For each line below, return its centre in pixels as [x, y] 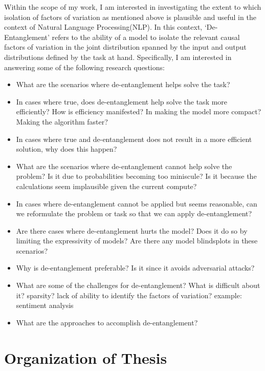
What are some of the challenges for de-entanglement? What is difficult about [138, 285]
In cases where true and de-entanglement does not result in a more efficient [134, 139]
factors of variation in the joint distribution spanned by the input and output [125, 47]
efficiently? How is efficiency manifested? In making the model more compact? [139, 111]
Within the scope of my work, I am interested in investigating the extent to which [133, 7]
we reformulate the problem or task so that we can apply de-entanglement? [134, 213]
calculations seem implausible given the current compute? [106, 186]
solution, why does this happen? [67, 149]
